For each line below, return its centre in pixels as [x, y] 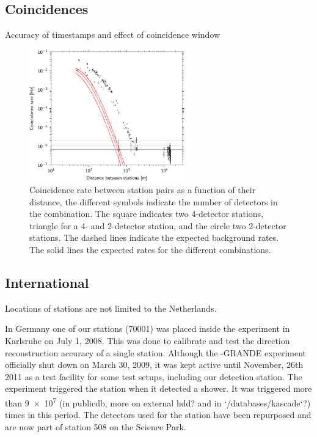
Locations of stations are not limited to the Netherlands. [111, 308]
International [47, 282]
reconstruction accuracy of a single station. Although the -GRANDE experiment [156, 352]
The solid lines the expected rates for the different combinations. [150, 249]
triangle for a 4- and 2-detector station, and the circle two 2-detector [158, 225]
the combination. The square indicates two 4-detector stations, [147, 214]
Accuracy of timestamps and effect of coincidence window [113, 35]
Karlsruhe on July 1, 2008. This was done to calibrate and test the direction [148, 340]
